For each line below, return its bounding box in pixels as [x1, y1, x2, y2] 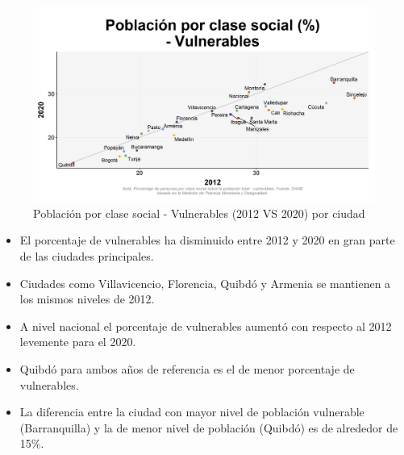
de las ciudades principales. [19, 248, 154, 264]
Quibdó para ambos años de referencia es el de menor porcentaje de [19, 360, 355, 377]
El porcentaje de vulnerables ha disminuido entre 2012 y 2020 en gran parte [19, 232, 395, 248]
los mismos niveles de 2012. [19, 290, 155, 307]
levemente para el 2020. [19, 333, 136, 350]
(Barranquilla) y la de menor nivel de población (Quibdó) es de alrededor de [19, 419, 398, 436]
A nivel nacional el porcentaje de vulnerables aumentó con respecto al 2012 [19, 317, 392, 334]
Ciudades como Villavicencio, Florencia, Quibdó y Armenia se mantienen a [19, 274, 391, 291]
